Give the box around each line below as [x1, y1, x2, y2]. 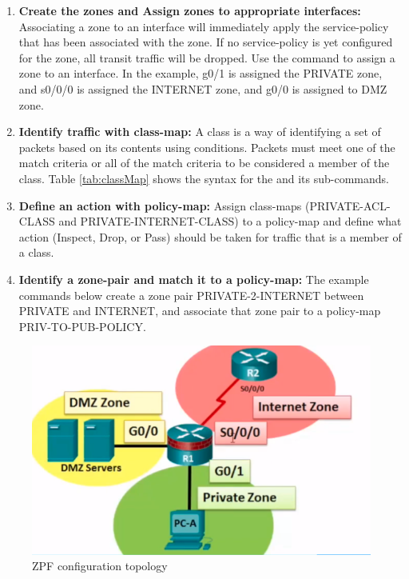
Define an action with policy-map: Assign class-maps [18, 197, 302, 214]
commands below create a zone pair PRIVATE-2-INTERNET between [18, 286, 364, 303]
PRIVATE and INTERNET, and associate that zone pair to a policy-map [18, 302, 381, 319]
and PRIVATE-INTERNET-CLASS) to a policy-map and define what [58, 213, 402, 230]
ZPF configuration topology [32, 557, 168, 574]
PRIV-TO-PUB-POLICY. [18, 317, 146, 334]
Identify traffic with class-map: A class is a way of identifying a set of [18, 123, 381, 140]
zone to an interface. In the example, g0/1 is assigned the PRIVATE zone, [18, 65, 383, 82]
